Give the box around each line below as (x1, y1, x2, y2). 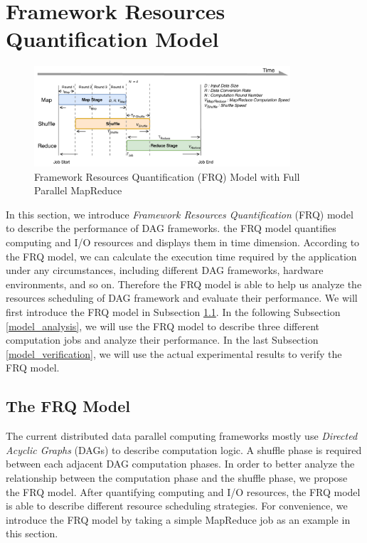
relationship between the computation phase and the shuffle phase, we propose (6, 470, 348, 485)
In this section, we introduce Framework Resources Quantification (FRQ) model (6, 206, 353, 221)
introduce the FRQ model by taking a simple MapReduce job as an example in (6, 512, 351, 527)
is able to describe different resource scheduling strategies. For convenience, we (6, 498, 348, 513)
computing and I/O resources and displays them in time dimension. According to (6, 235, 360, 250)
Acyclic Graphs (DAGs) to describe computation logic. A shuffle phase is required (6, 442, 362, 457)
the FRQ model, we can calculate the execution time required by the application (6, 248, 357, 263)
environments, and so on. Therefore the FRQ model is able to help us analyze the (6, 276, 362, 291)
